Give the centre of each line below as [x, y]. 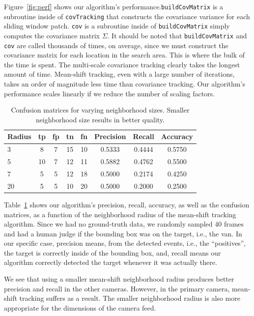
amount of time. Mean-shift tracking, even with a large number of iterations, [119, 74]
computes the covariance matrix [52, 35]
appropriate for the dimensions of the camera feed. [80, 307]
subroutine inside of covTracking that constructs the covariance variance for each [127, 16]
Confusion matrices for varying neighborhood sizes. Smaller [100, 110]
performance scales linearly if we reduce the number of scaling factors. [110, 93]
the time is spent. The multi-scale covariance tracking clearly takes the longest [122, 64]
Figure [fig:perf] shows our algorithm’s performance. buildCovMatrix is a [113, 6]
